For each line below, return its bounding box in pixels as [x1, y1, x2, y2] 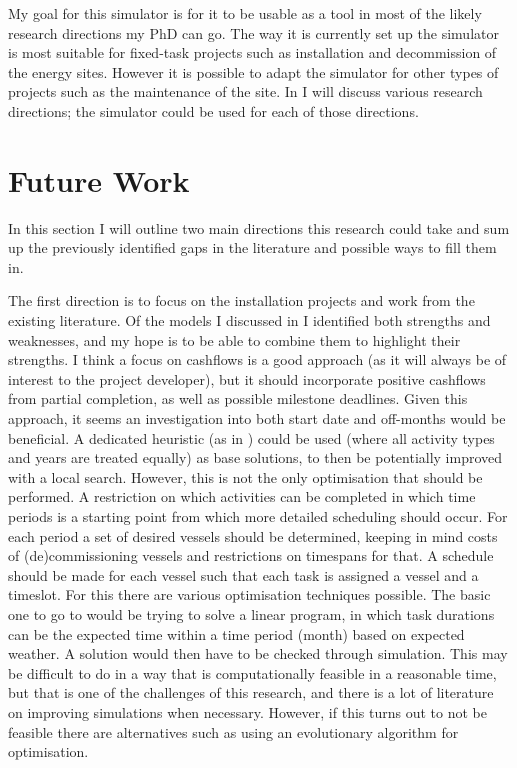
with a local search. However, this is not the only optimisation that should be [8, 466, 483, 487]
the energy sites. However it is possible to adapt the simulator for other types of [8, 61, 499, 82]
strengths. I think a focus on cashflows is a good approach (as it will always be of [8, 349, 507, 370]
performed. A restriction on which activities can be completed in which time [8, 486, 476, 507]
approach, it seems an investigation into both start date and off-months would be [8, 408, 506, 429]
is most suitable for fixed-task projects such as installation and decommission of [8, 42, 497, 63]
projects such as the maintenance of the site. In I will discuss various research [8, 81, 483, 102]
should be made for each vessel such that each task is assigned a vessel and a [8, 564, 479, 585]
